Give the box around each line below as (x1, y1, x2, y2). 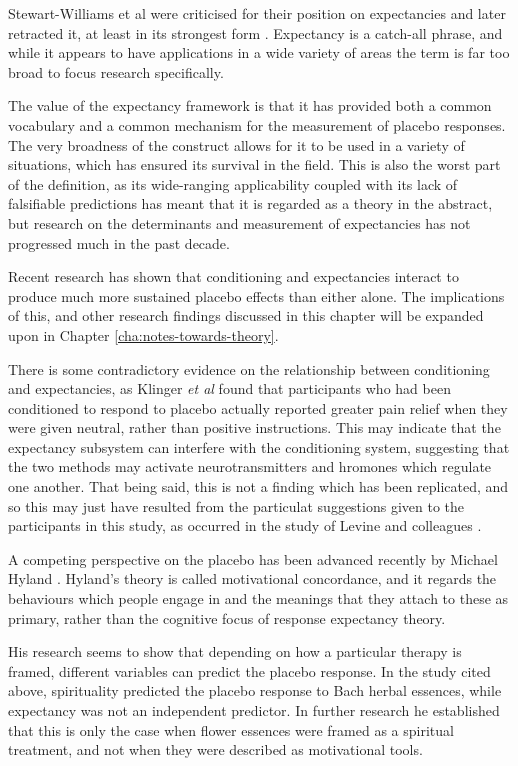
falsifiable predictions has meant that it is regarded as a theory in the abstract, (8, 193, 493, 214)
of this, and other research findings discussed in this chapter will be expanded (8, 305, 484, 326)
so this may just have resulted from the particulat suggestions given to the (8, 495, 465, 516)
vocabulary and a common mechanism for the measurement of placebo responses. (8, 114, 506, 135)
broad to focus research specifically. (8, 61, 224, 82)
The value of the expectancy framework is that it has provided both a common (8, 95, 492, 116)
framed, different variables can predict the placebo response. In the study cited (8, 660, 491, 681)
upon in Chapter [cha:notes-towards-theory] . (8, 324, 279, 345)
